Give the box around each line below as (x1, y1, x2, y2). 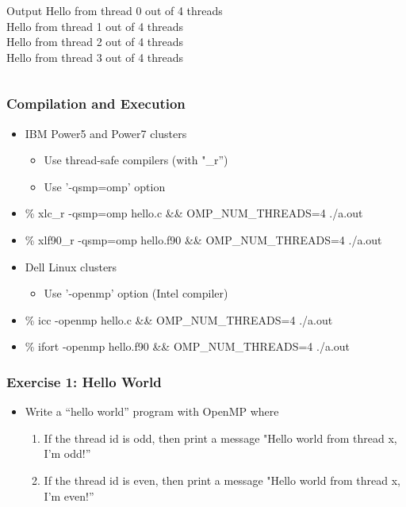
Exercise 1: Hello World (6, 371, 162, 391)
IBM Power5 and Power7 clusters (25, 125, 187, 141)
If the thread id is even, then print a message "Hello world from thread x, (44, 471, 400, 488)
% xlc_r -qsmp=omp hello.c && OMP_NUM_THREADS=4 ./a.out (25, 205, 363, 221)
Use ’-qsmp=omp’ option (44, 178, 166, 194)
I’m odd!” (44, 445, 91, 462)
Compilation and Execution (6, 94, 186, 113)
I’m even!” (44, 487, 94, 504)
